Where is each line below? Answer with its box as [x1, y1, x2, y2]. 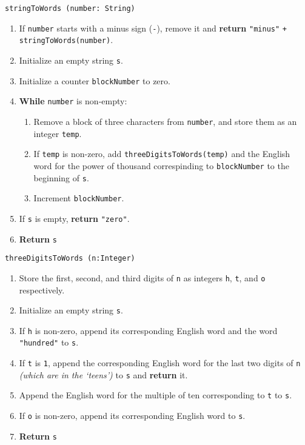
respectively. [19, 283, 65, 296]
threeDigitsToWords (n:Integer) [5, 254, 135, 263]
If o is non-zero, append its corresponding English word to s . [19, 409, 246, 422]
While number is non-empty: [19, 95, 127, 107]
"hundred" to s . [19, 336, 79, 349]
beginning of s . [33, 171, 89, 184]
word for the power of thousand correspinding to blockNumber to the [33, 159, 289, 172]
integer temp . [33, 127, 82, 139]
